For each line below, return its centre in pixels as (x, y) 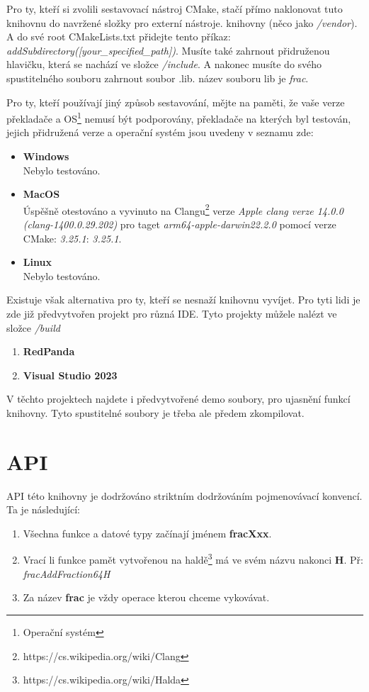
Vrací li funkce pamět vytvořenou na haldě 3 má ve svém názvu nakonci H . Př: (193, 559)
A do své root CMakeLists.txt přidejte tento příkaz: (119, 37)
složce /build (33, 327)
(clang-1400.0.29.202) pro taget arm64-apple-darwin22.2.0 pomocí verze (180, 224)
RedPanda (49, 351)
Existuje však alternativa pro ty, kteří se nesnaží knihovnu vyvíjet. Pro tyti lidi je (183, 300)
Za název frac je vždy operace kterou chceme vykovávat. (146, 597)
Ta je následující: (43, 509)
